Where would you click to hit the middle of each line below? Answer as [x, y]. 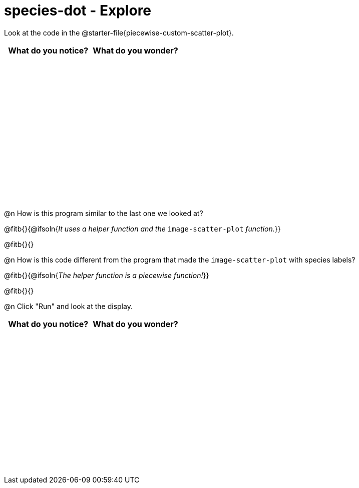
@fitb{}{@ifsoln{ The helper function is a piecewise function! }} [107, 275]
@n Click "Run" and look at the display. [68, 306]
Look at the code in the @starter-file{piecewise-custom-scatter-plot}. [119, 32]
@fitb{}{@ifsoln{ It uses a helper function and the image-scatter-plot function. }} [142, 228]
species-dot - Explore [78, 10]
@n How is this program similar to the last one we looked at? [104, 213]
